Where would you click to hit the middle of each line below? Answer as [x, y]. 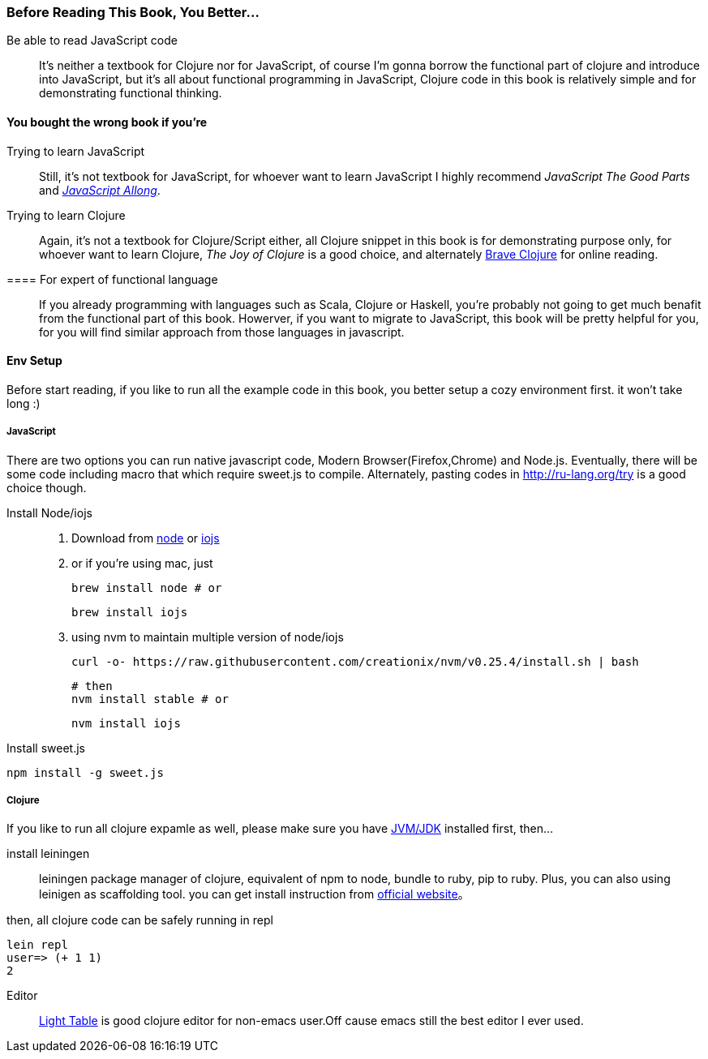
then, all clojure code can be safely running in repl [140, 920]
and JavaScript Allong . [100, 190]
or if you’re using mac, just [142, 563]
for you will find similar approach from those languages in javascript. [222, 332]
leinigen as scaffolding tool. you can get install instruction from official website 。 [254, 894]
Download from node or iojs [146, 538]
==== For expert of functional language [112, 279]
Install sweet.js [46, 748]
